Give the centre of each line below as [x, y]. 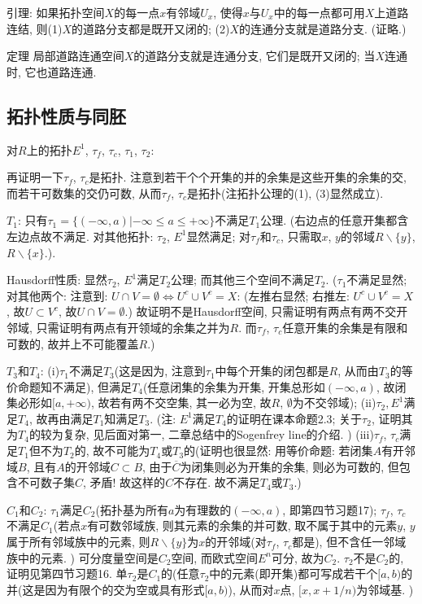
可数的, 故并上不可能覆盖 [73, 343]
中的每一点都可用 [319, 12]
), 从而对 [251, 589]
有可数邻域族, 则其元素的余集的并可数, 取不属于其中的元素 [242, 525]
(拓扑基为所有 [132, 509]
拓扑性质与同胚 [66, 115]
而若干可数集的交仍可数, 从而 [84, 193]
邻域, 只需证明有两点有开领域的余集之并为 [118, 327]
